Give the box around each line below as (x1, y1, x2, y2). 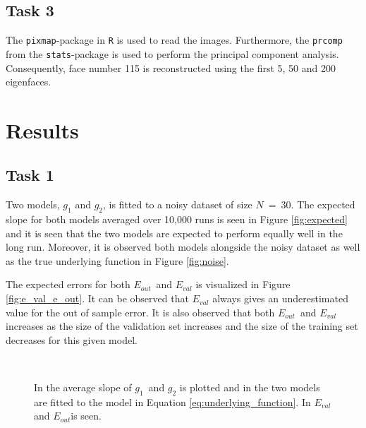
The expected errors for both (6, 277, 130, 292)
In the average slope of (34, 380, 132, 395)
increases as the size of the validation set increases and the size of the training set (6, 319, 358, 333)
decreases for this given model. (6, 332, 138, 347)
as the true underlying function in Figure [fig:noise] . (6, 253, 229, 268)
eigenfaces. (6, 74, 51, 89)
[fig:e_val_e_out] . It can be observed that (6, 291, 189, 306)
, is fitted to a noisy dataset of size (103, 197, 252, 212)
